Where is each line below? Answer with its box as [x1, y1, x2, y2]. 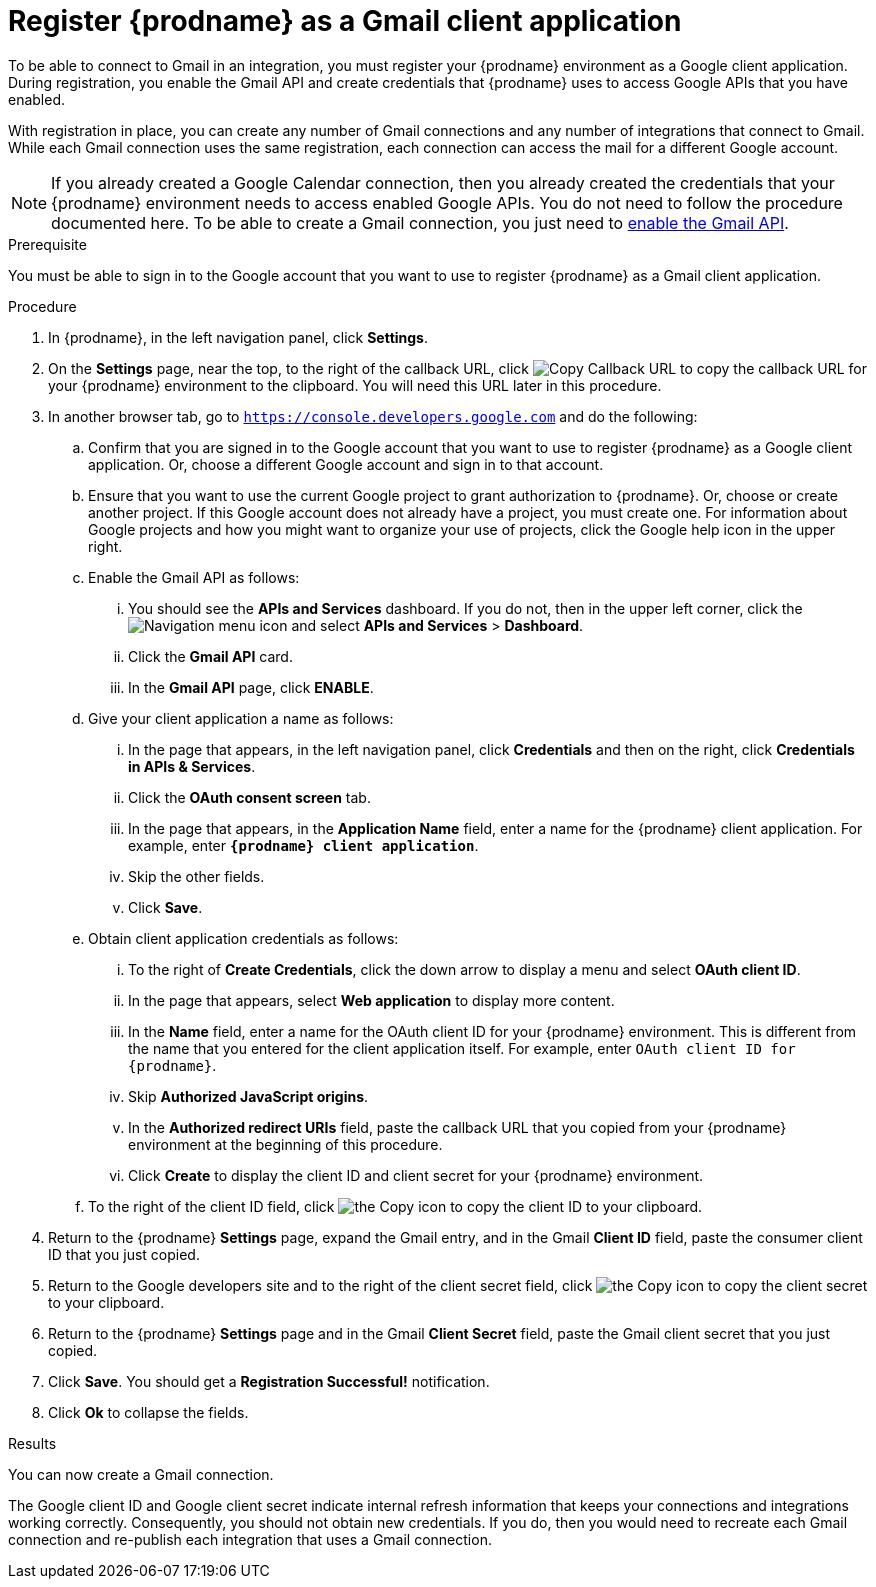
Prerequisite [8, 235, 87, 253]
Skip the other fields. [128, 867, 265, 885]
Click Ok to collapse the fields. [48, 1403, 249, 1421]
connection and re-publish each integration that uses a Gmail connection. [8, 1530, 492, 1548]
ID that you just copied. [48, 1245, 200, 1263]
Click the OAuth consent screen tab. [128, 788, 371, 806]
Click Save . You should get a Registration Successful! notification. [48, 1372, 490, 1390]
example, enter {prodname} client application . [128, 836, 479, 854]
